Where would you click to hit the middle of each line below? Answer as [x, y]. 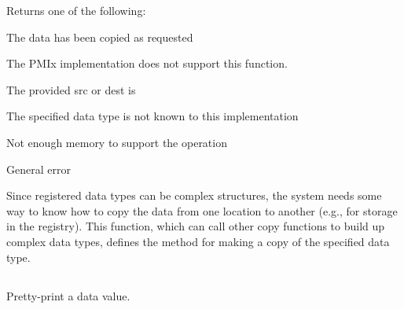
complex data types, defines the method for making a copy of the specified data [198, 241]
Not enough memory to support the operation [117, 142]
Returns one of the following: [76, 10]
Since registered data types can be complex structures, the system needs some [194, 195]
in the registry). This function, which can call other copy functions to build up [196, 226]
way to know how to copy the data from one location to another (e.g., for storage [202, 210]
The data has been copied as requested [100, 37]
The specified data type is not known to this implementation [152, 116]
